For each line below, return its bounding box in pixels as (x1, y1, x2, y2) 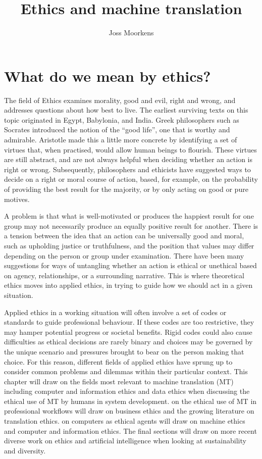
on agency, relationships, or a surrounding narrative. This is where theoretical (4, 270, 244, 280)
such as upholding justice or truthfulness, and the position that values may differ (4, 240, 254, 250)
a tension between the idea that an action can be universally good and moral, (4, 230, 244, 241)
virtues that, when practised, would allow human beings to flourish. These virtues (4, 144, 257, 155)
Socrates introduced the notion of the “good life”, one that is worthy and (4, 124, 230, 135)
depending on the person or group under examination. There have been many (4, 250, 244, 261)
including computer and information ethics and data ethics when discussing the (4, 386, 250, 396)
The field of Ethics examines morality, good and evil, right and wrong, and (4, 94, 236, 105)
